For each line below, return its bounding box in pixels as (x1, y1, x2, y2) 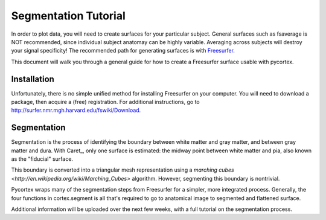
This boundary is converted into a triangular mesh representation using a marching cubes (11, 166, 235, 173)
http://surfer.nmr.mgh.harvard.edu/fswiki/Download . (11, 106, 141, 114)
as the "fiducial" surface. (11, 155, 74, 163)
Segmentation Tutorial (11, 9, 126, 22)
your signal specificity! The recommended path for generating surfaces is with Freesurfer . (11, 47, 235, 54)
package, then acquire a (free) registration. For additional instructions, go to (11, 99, 200, 106)
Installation (11, 74, 54, 84)
